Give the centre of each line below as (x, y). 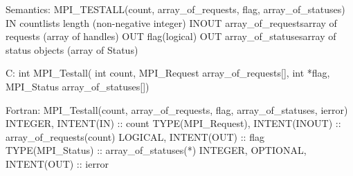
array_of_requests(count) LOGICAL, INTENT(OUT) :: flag (135, 136)
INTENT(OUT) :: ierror (57, 163)
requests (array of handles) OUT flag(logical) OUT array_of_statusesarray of (171, 36)
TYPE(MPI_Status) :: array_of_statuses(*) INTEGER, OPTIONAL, (156, 150)
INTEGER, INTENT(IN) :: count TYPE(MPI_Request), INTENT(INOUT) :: (173, 123)
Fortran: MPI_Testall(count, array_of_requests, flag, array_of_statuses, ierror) (177, 109)
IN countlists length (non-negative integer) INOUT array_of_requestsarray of (171, 22)
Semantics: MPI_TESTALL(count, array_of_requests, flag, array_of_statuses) (175, 9)
